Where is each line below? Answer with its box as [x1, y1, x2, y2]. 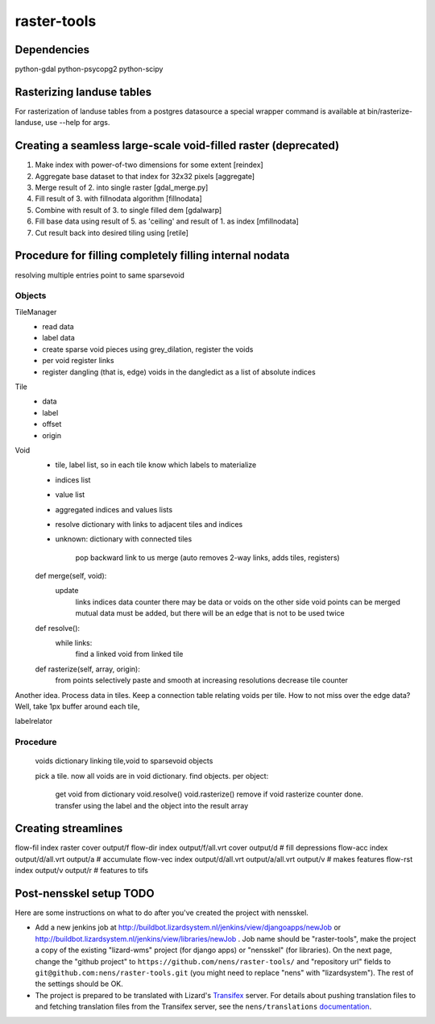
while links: [55, 638, 93, 648]
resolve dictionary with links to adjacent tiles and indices [55, 519, 243, 529]
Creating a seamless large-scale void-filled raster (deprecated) [14, 139, 340, 153]
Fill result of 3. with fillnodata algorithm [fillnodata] [35, 194, 202, 203]
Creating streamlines [14, 821, 123, 835]
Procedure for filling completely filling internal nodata [14, 249, 290, 262]
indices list [55, 474, 91, 484]
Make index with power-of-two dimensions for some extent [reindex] [35, 160, 263, 169]
